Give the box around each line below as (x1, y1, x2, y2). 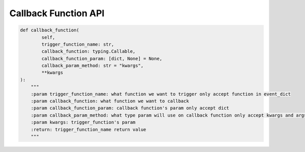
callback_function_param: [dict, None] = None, (41, 56, 163, 61)
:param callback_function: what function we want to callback (30, 98, 189, 104)
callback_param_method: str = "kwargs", (41, 63, 144, 68)
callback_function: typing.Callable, (41, 49, 136, 54)
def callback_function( (20, 27, 80, 33)
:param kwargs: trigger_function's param (30, 120, 136, 125)
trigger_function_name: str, (41, 41, 114, 47)
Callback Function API (9, 8, 105, 19)
